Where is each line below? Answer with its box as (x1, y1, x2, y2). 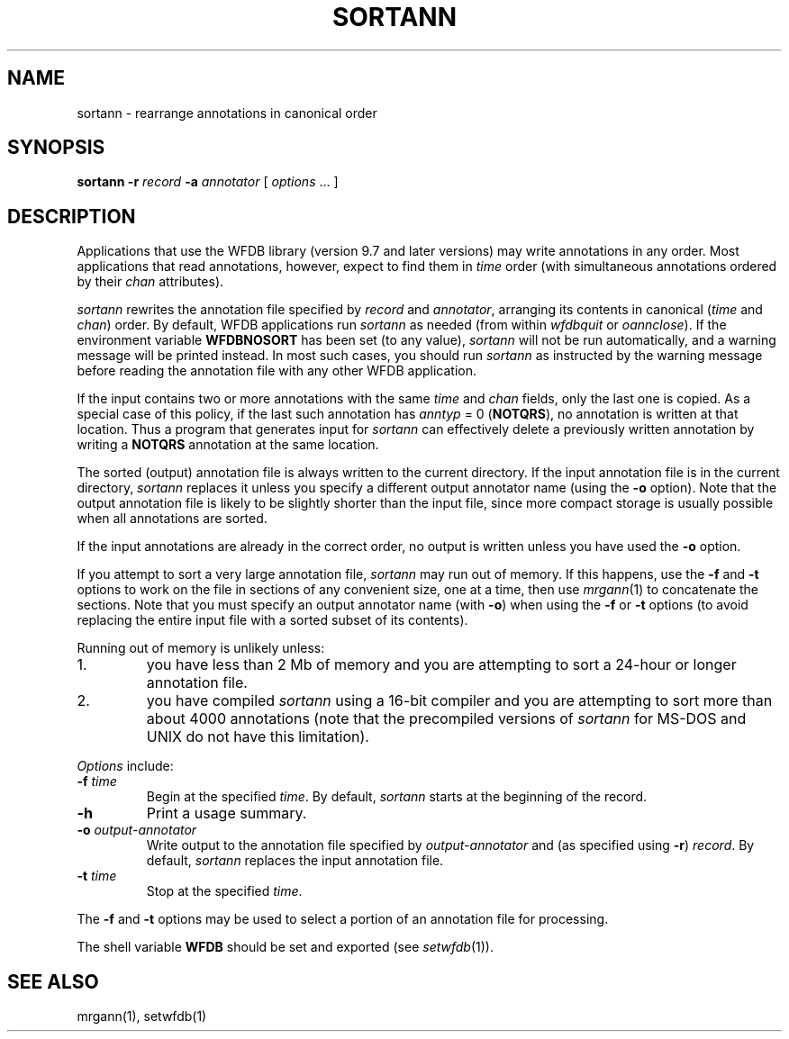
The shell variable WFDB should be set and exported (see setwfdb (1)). (77, 939, 494, 955)
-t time (77, 868, 117, 884)
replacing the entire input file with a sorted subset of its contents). (77, 612, 468, 628)
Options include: (77, 758, 174, 774)
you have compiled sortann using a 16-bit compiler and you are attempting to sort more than (146, 691, 773, 710)
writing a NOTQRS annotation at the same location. (77, 437, 379, 453)
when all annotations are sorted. (77, 510, 268, 527)
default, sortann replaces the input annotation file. (146, 853, 444, 869)
